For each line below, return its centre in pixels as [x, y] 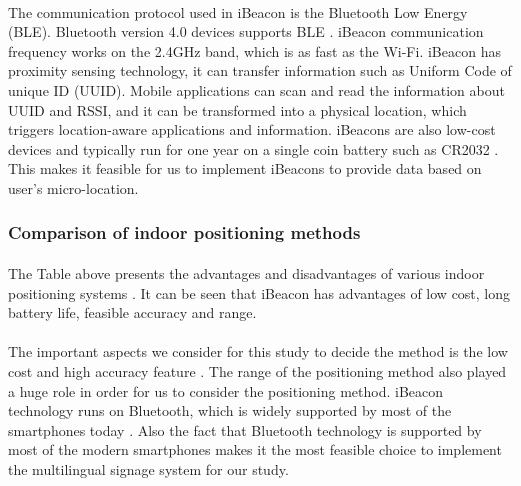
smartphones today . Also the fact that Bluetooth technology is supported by [245, 429]
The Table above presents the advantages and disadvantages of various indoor [246, 272]
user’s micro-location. [73, 187]
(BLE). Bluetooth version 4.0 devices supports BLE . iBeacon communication [246, 31]
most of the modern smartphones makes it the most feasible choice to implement [255, 449]
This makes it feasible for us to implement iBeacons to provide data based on [245, 168]
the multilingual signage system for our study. [148, 468]
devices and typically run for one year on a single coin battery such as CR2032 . [253, 148]
